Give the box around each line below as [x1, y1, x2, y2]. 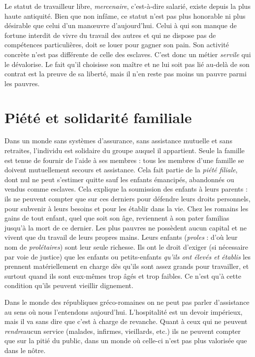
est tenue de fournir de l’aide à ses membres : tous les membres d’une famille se [4, 155, 244, 165]
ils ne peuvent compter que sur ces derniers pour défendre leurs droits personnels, [4, 194, 251, 204]
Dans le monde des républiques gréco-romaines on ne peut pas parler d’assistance [4, 296, 250, 307]
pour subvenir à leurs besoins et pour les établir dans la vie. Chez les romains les [4, 203, 249, 213]
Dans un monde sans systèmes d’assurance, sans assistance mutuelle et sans [4, 135, 232, 146]
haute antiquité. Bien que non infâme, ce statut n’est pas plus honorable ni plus [4, 10, 246, 21]
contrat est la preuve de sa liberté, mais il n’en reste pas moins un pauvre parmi [4, 68, 247, 79]
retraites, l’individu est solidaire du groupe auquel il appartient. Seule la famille [4, 145, 245, 156]
